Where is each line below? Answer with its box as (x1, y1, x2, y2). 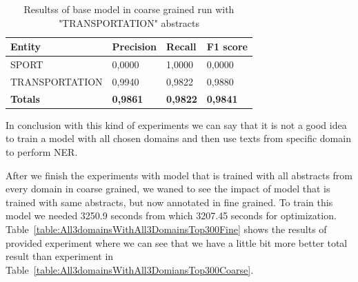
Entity (10, 39, 41, 54)
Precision (112, 39, 157, 54)
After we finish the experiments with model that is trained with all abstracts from (6, 168, 353, 182)
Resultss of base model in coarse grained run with (23, 2, 235, 16)
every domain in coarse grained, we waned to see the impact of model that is (6, 181, 330, 196)
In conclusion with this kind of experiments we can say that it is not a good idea (6, 117, 347, 132)
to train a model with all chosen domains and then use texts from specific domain (6, 131, 351, 145)
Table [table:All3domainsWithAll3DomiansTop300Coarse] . (6, 262, 254, 276)
